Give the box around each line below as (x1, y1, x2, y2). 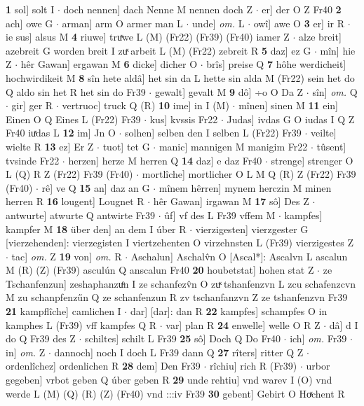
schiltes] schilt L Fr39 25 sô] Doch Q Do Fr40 (85, 331, 281, 346)
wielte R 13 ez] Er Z (6, 139, 94, 153)
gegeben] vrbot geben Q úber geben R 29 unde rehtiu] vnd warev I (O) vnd (6, 372, 332, 387)
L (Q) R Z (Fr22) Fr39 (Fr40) (6, 167, 133, 181)
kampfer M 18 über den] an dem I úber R (6, 221, 187, 236)
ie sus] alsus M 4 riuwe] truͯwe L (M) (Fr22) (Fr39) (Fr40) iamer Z (6, 29, 290, 44)
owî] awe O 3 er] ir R (253, 15, 345, 30)
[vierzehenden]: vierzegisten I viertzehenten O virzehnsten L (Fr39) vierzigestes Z (6, 235, 353, 250)
